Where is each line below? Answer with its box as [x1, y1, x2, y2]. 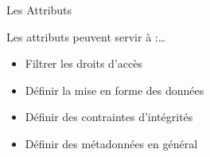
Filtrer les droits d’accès [25, 55, 142, 72]
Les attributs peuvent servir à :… [6, 28, 166, 45]
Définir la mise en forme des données [25, 81, 204, 98]
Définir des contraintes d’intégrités [25, 108, 193, 125]
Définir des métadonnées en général [25, 135, 198, 151]
